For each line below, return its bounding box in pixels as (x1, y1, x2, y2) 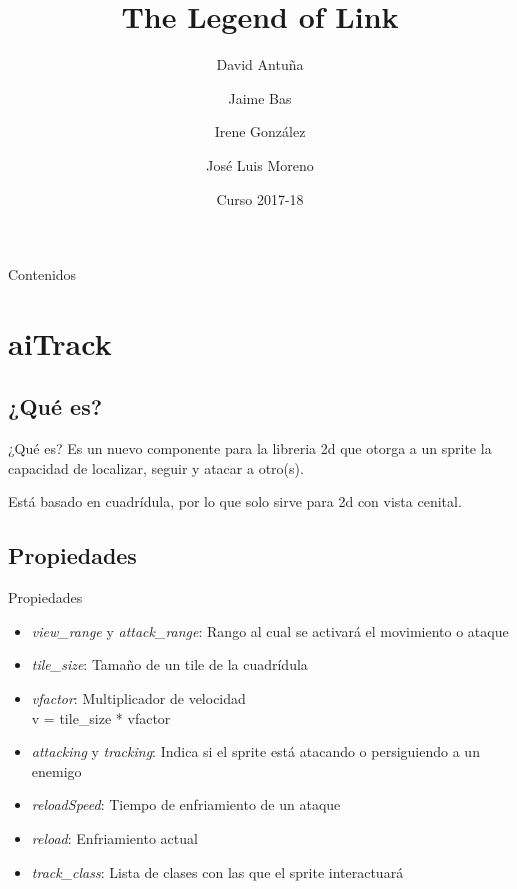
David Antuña (216, 54, 304, 75)
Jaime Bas (228, 87, 292, 108)
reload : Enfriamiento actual (31, 828, 198, 848)
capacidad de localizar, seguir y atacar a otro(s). (8, 457, 304, 478)
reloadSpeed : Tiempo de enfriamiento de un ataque (31, 794, 341, 815)
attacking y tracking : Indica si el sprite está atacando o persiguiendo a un (31, 741, 480, 762)
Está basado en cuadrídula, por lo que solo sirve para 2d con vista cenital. (8, 491, 462, 512)
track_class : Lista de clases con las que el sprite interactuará (31, 861, 404, 882)
